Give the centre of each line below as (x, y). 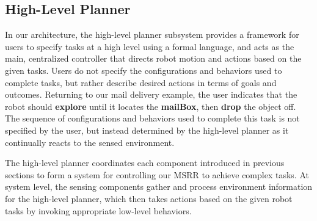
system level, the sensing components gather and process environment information (159, 187)
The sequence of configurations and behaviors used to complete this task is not (152, 118)
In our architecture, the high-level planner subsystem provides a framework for (152, 34)
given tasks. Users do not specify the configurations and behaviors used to (144, 70)
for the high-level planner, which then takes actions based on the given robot (149, 198)
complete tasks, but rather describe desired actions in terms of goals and (141, 82)
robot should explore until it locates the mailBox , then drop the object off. (151, 106)
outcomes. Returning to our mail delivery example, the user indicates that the (151, 94)
